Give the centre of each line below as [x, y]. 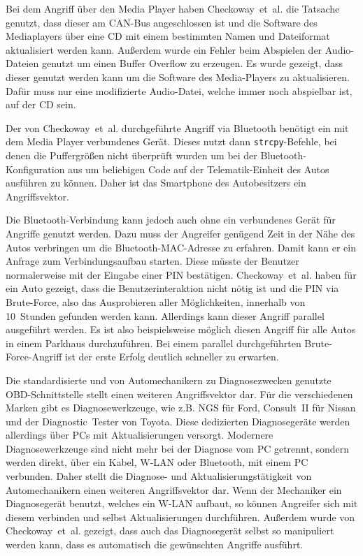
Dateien [22, 63]
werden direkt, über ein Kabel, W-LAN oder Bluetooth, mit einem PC [157, 462]
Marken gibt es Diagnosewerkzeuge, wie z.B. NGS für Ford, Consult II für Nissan [181, 408]
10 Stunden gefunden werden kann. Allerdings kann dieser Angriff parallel [165, 315]
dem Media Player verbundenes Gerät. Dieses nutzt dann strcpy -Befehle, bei [171, 141]
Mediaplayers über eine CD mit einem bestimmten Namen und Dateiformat [168, 36]
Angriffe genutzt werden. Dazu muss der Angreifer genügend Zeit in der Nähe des [180, 233]
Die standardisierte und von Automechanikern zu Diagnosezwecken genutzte [169, 380]
